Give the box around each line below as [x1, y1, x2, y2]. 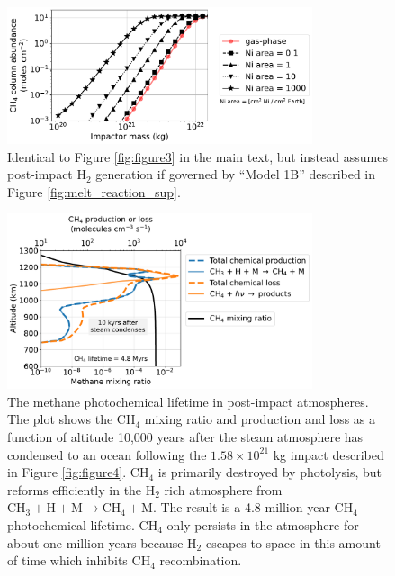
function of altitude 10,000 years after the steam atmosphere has [7, 427, 364, 445]
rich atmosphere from [164, 480, 283, 499]
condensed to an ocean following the [7, 445, 207, 463]
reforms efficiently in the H [7, 480, 156, 499]
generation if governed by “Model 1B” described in [95, 165, 376, 184]
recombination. [159, 551, 242, 570]
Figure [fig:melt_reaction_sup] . [7, 182, 181, 201]
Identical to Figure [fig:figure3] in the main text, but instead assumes [7, 147, 388, 166]
